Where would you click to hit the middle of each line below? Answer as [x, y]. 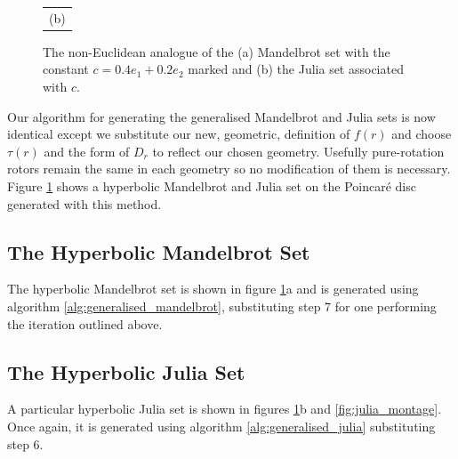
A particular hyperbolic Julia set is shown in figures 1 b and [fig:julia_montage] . [225, 409]
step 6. [25, 443]
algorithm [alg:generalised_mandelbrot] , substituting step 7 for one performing [222, 306]
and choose [422, 134]
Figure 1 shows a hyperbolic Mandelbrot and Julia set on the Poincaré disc [212, 186]
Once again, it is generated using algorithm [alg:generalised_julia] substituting [221, 426]
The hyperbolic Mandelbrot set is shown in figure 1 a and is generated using [213, 289]
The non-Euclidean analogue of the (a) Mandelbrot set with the [217, 51]
